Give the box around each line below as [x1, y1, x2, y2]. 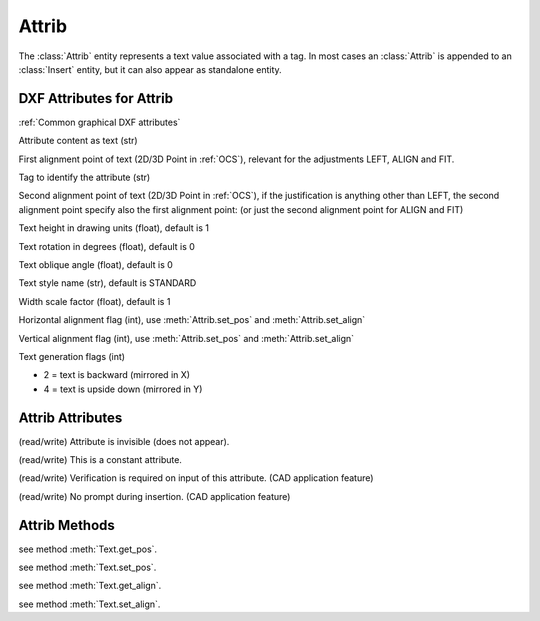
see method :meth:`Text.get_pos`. [18, 543, 158, 555]
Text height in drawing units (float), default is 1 [18, 222, 210, 234]
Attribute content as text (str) [18, 135, 139, 147]
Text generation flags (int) [18, 350, 125, 362]
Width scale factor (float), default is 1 [18, 295, 171, 307]
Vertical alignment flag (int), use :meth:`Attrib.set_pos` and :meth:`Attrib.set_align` [18, 332, 355, 344]
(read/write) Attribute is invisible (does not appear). [18, 435, 230, 447]
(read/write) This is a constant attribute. [18, 454, 182, 465]
